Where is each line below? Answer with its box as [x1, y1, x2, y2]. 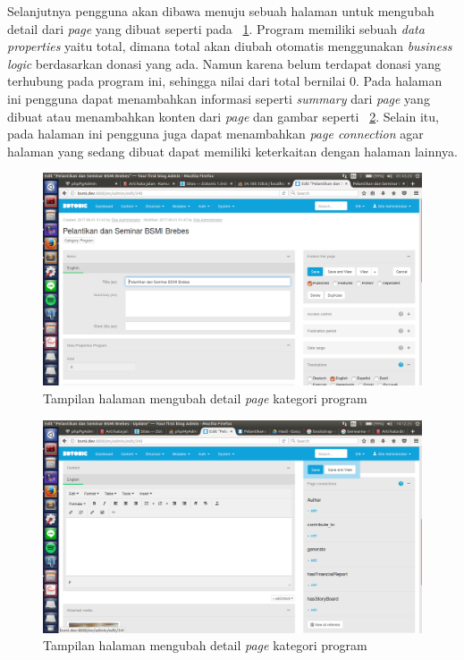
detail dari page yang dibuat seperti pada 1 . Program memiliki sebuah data [7, 19, 425, 38]
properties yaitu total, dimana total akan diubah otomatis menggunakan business [7, 37, 452, 55]
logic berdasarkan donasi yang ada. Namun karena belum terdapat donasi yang [7, 54, 441, 72]
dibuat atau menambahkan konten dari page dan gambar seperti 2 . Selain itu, [7, 106, 439, 125]
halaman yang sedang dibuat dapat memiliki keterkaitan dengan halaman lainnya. [7, 141, 458, 160]
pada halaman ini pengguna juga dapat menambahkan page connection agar [7, 124, 424, 143]
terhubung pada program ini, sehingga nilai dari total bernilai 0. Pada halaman [7, 72, 443, 90]
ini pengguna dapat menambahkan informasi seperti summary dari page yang [7, 89, 430, 107]
